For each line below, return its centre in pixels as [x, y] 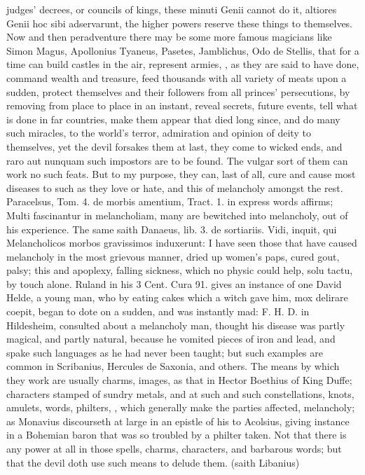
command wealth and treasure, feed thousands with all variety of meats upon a [177, 77]
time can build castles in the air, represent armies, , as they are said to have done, [183, 64]
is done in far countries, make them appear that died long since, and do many [173, 119]
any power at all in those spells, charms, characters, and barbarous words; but [174, 448]
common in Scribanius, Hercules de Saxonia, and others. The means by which [173, 366]
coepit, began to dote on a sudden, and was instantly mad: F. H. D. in [158, 311]
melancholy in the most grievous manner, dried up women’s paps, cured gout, [173, 256]
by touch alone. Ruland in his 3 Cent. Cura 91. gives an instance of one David [174, 283]
